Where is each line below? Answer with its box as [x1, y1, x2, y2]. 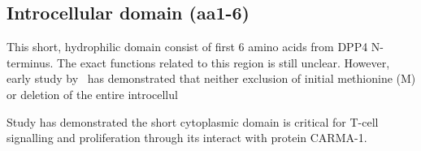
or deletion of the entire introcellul [7, 85, 178, 102]
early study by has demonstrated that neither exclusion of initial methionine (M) [7, 70, 416, 87]
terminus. [7, 54, 54, 71]
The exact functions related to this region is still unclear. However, [56, 54, 390, 71]
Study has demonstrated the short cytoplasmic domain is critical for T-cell [7, 113, 379, 130]
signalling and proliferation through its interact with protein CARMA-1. [7, 129, 367, 146]
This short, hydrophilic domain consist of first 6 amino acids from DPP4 [7, 38, 368, 55]
